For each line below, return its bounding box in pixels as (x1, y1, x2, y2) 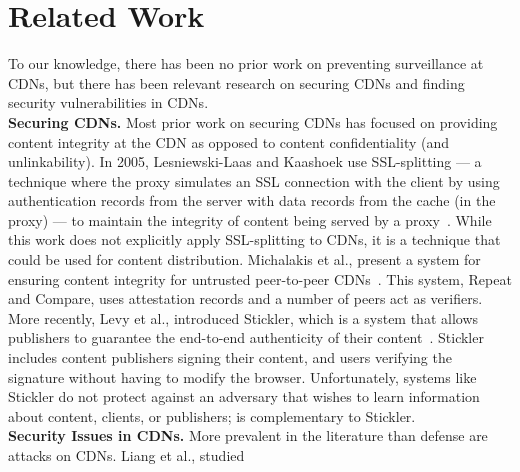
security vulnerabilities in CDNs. (8, 92, 209, 113)
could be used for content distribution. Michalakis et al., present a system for (8, 249, 481, 270)
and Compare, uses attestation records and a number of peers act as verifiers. (8, 288, 483, 309)
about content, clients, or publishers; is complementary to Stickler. (8, 405, 416, 426)
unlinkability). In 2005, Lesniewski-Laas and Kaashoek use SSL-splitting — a (8, 151, 482, 172)
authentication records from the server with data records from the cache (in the (8, 190, 496, 211)
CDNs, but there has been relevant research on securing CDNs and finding (8, 72, 465, 93)
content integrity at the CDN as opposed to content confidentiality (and (8, 131, 449, 152)
